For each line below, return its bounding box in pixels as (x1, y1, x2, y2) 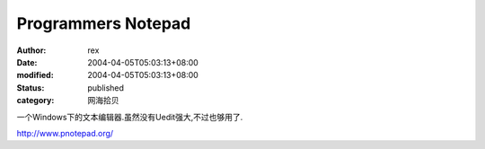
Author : (16, 45, 47, 56)
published (87, 82, 125, 93)
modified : (16, 70, 54, 81)
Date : (16, 57, 38, 67)
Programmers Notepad (16, 13, 191, 33)
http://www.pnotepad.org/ (16, 127, 114, 138)
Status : (16, 82, 45, 93)
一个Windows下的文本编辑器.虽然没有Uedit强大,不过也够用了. (16, 111, 243, 122)
